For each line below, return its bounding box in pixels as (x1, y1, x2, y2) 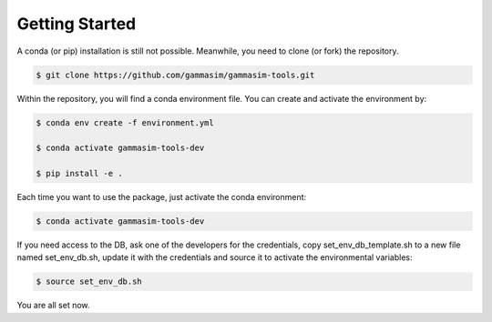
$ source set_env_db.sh (36, 277, 143, 287)
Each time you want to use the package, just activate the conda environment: (16, 192, 307, 203)
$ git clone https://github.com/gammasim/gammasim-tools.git (36, 69, 315, 80)
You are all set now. (16, 300, 90, 311)
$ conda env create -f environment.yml (36, 117, 214, 127)
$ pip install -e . (36, 168, 123, 179)
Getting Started (16, 14, 137, 34)
